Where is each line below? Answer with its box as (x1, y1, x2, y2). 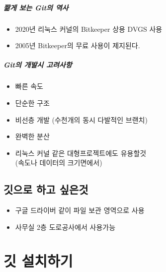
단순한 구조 (15, 97, 50, 108)
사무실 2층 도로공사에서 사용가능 (15, 221, 116, 232)
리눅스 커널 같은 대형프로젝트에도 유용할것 (15, 147, 147, 158)
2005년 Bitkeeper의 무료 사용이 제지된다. (15, 40, 140, 51)
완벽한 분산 (15, 131, 50, 141)
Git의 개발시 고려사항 (3, 60, 72, 70)
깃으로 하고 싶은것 (3, 182, 88, 197)
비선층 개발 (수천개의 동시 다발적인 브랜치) (15, 114, 148, 125)
